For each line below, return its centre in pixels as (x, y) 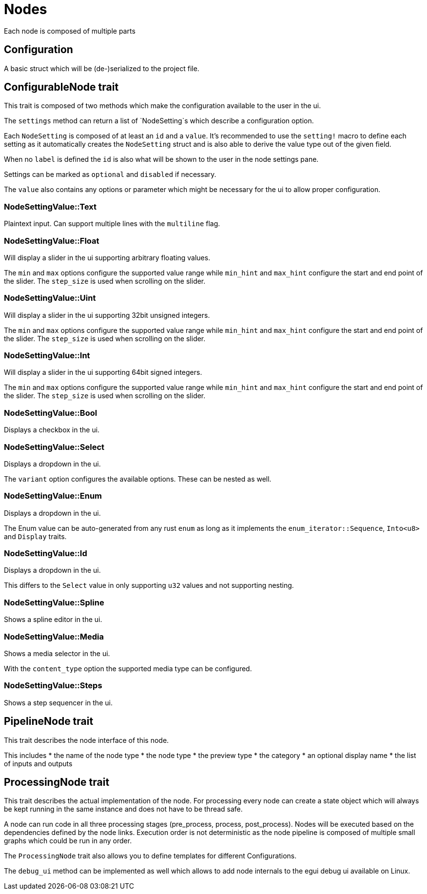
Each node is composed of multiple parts (70, 31)
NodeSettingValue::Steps (53, 686)
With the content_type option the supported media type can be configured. (128, 668)
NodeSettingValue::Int (47, 356)
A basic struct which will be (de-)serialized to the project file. (102, 68)
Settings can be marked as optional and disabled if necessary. (110, 175)
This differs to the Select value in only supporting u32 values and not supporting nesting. (149, 585)
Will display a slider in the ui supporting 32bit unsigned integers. (107, 315)
